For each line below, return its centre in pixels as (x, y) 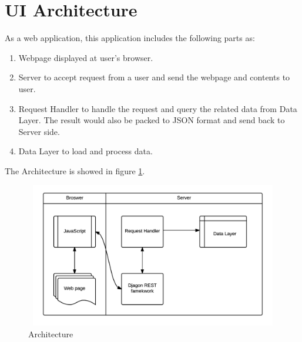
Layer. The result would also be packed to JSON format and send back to (152, 120)
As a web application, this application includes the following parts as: (130, 38)
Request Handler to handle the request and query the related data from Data (158, 108)
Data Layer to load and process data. (85, 151)
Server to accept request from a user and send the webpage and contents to (154, 77)
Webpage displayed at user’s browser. (86, 57)
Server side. (39, 131)
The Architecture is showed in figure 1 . (75, 170)
